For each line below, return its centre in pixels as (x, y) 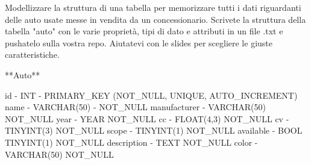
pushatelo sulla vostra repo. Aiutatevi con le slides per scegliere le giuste (139, 42)
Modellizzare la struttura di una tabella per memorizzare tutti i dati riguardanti (153, 7)
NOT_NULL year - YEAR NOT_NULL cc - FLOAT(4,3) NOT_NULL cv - (147, 118)
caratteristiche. (32, 54)
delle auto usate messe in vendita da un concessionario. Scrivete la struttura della (155, 19)
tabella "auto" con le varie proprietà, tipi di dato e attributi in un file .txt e (144, 31)
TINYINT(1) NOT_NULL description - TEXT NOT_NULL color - (131, 142)
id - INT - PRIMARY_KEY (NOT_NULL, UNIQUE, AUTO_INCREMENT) (151, 95)
